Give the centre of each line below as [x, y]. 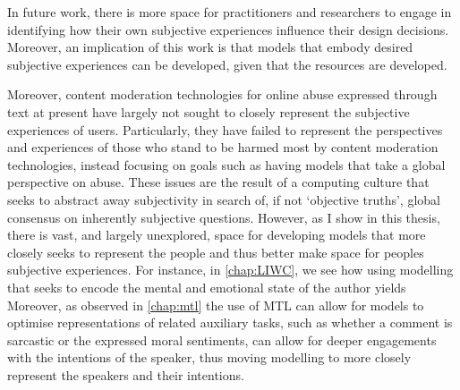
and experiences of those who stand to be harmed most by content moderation [223, 147]
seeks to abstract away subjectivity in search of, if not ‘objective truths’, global [224, 199]
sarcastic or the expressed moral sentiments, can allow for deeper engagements [222, 339]
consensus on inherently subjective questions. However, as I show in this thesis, [224, 217]
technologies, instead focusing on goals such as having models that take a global [226, 164]
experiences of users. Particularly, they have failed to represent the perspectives [225, 129]
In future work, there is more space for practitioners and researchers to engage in [230, 12]
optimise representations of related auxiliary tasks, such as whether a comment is [230, 322]
